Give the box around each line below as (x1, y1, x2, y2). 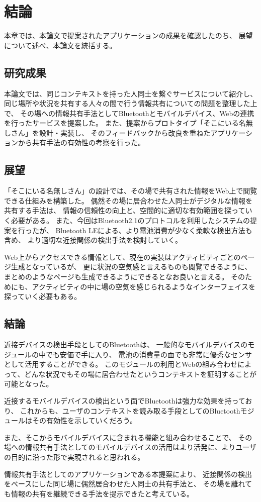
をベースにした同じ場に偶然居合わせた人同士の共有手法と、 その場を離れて (4, 478, 252, 489)
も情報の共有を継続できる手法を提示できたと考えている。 (4, 488, 194, 498)
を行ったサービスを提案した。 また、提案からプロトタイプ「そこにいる (4, 118, 239, 128)
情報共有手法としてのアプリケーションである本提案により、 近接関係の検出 (4, 468, 252, 479)
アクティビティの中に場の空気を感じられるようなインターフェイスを (32, 281, 255, 291)
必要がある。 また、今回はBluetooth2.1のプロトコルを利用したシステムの (11, 215, 250, 226)
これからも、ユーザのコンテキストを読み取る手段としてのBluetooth (20, 405, 240, 416)
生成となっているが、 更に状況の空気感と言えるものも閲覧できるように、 (11, 261, 252, 272)
